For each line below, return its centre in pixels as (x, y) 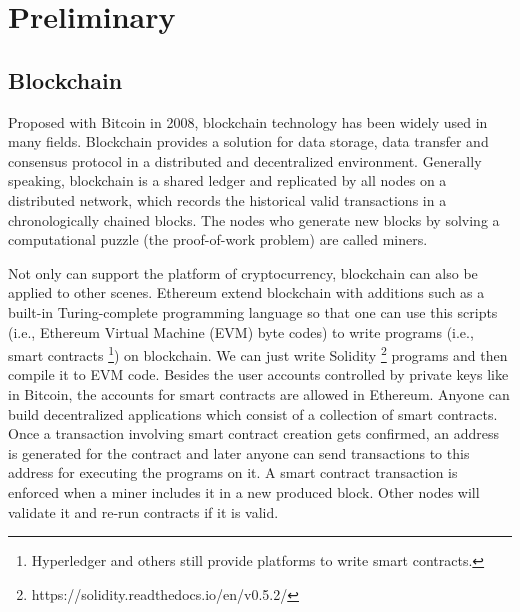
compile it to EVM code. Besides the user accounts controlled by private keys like (258, 374)
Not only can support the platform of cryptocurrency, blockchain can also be (243, 272)
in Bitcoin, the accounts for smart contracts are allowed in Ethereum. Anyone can (259, 393)
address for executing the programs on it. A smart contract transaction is (233, 472)
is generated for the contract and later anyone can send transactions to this (239, 452)
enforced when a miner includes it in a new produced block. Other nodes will (244, 491)
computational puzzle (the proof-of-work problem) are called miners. (218, 239)
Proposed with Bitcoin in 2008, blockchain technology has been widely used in (248, 121)
